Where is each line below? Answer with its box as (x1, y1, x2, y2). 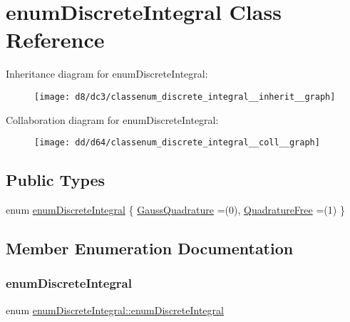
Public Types (6, 169, 105, 191)
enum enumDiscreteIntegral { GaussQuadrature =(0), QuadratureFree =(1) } (6, 202, 345, 217)
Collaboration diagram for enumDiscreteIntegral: (6, 112, 219, 127)
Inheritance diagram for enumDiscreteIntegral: (6, 66, 208, 81)
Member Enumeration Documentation (6, 237, 294, 259)
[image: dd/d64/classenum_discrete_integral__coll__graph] (34, 137, 320, 148)
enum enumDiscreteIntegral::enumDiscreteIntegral (6, 302, 224, 317)
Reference (6, 25, 105, 54)
